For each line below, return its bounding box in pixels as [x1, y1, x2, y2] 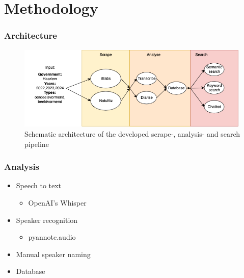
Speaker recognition [16, 214, 78, 225]
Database [16, 266, 45, 276]
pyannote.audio [28, 232, 76, 242]
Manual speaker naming [16, 248, 91, 259]
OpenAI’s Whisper [28, 197, 87, 208]
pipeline [24, 138, 49, 149]
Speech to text [16, 180, 62, 191]
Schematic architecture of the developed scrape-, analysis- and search [24, 128, 240, 139]
